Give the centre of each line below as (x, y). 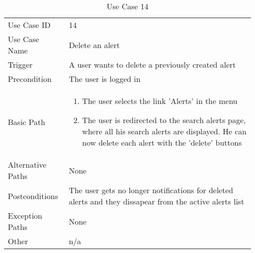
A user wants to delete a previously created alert (152, 64)
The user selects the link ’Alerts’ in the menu (160, 101)
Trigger (20, 64)
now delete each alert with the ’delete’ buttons (162, 142)
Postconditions (33, 196)
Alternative (27, 164)
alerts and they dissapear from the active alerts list (156, 201)
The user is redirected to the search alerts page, (164, 120)
